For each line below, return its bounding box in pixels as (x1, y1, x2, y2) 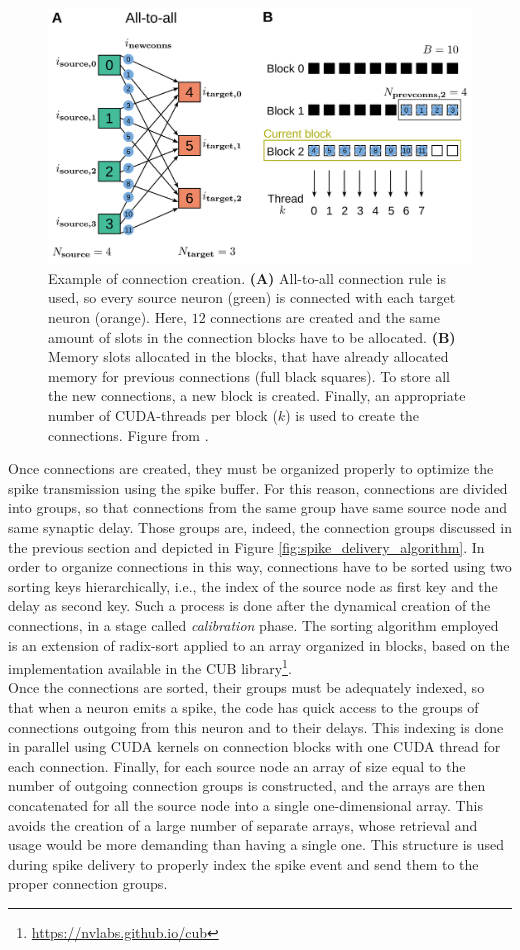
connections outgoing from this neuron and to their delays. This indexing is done (8, 716, 504, 737)
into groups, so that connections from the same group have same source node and (8, 497, 508, 518)
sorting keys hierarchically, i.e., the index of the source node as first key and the (8, 575, 498, 596)
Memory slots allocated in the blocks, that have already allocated (48, 346, 449, 367)
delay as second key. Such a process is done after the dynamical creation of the (8, 595, 491, 616)
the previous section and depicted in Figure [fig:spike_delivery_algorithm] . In (8, 536, 485, 557)
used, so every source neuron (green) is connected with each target (48, 287, 456, 308)
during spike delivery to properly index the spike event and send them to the (8, 853, 479, 874)
